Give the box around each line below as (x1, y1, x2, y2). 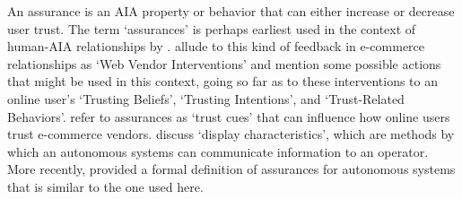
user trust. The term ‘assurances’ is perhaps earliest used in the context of (7, 19, 416, 38)
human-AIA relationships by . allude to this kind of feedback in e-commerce (7, 37, 425, 56)
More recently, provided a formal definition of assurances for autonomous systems (7, 160, 456, 178)
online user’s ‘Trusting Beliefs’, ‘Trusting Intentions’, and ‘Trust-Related (7, 89, 405, 108)
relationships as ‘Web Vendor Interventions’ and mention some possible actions (7, 54, 441, 73)
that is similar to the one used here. (7, 177, 204, 195)
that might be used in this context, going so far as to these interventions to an (7, 72, 439, 91)
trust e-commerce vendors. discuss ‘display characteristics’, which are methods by (7, 125, 455, 143)
